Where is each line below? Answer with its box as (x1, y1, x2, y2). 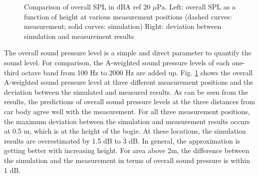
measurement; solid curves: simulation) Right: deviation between (24, 21, 222, 31)
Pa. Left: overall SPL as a (157, 1, 236, 11)
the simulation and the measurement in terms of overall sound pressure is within (4, 155, 251, 165)
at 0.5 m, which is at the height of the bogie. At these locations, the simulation (4, 126, 246, 136)
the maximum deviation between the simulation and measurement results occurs (4, 116, 250, 126)
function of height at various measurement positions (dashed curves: (24, 11, 232, 21)
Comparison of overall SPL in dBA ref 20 (24, 1, 151, 11)
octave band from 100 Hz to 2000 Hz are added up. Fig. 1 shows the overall (21, 67, 253, 77)
